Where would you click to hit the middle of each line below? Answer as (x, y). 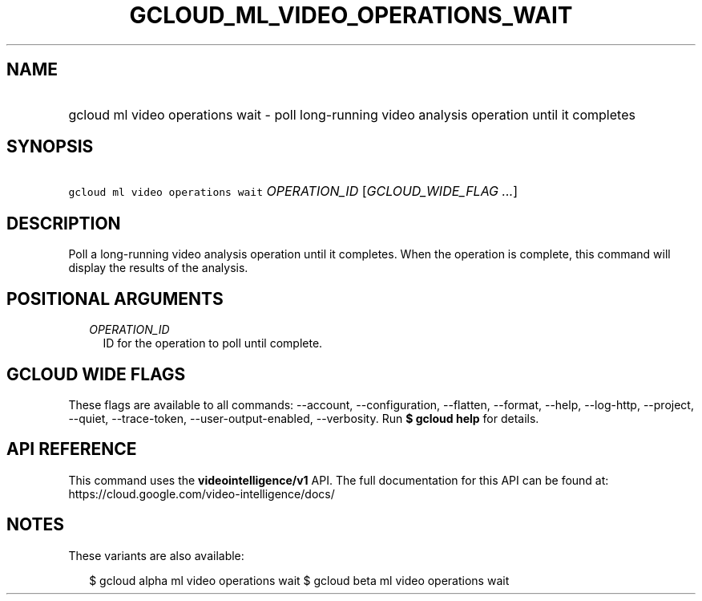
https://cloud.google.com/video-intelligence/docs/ (202, 493)
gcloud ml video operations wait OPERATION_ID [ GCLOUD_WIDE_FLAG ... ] (293, 191)
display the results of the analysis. (158, 268)
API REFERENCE (72, 449)
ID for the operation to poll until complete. (213, 343)
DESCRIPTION (64, 223)
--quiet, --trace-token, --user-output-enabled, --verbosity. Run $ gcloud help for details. (304, 418)
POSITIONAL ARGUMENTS (115, 298)
